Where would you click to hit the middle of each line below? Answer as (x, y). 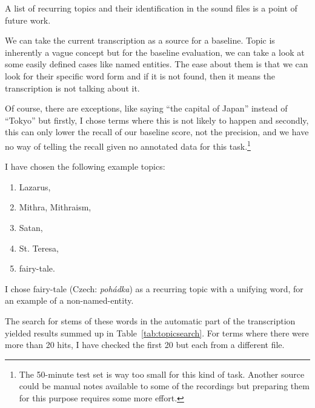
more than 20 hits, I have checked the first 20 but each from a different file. (145, 345)
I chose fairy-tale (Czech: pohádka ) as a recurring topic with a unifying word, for (154, 288)
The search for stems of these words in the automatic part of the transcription (150, 320)
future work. (28, 20)
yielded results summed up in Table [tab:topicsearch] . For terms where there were (157, 333)
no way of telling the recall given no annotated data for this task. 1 (128, 145)
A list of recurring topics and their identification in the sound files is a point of (151, 8)
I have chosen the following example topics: (85, 166)
